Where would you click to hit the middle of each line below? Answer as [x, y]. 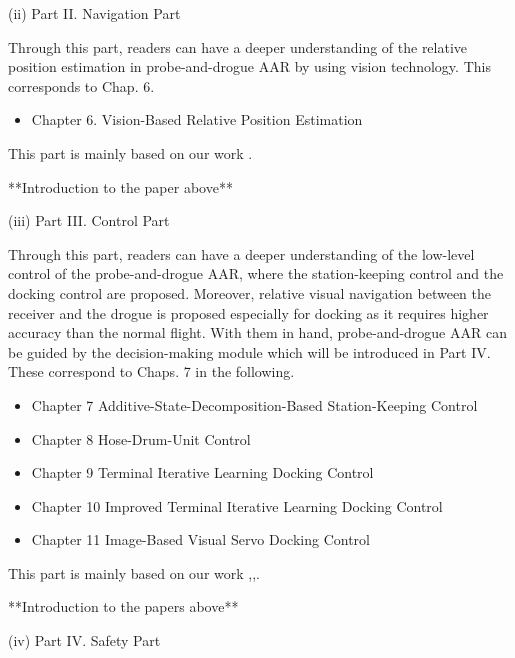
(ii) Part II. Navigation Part [94, 13]
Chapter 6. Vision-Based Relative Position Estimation [197, 119]
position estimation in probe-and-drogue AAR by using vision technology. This [249, 66]
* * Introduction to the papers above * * [123, 606]
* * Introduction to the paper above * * [120, 186]
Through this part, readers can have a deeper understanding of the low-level [241, 253]
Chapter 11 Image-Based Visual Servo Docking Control [200, 539]
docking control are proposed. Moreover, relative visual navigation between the [250, 292]
